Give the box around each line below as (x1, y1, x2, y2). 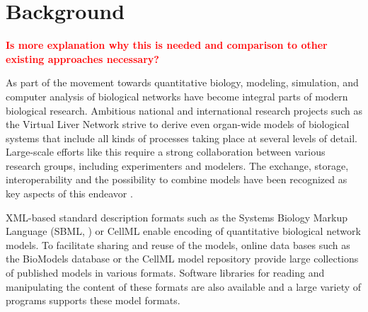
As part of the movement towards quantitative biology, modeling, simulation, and (6, 75, 359, 90)
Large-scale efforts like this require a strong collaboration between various (6, 144, 326, 159)
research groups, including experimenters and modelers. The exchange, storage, (6, 158, 349, 173)
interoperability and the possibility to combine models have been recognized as (6, 172, 347, 187)
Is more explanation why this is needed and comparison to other (6, 37, 328, 52)
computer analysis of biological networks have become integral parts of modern (6, 88, 348, 103)
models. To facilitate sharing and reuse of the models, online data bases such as (6, 237, 350, 252)
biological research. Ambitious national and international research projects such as (6, 103, 362, 117)
